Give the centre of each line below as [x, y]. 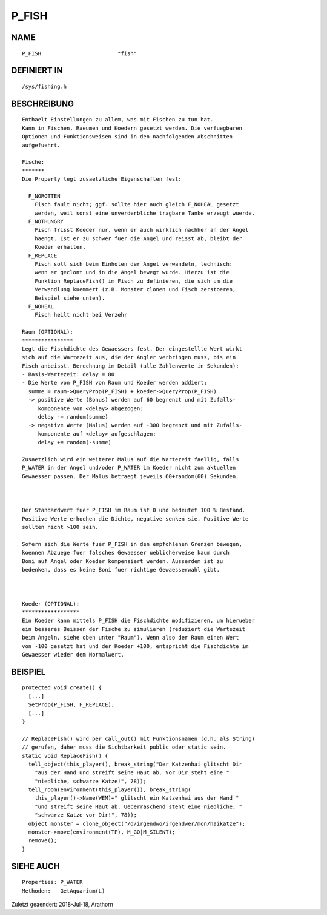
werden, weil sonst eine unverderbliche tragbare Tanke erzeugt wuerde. [145, 213]
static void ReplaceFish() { [65, 756]
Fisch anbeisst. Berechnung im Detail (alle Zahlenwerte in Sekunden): [130, 366]
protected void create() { [62, 688]
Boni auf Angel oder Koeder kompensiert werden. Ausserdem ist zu [123, 561]
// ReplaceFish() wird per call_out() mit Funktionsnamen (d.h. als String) [139, 738]
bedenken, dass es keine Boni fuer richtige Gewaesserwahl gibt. [121, 570]
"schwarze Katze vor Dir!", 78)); [86, 815]
